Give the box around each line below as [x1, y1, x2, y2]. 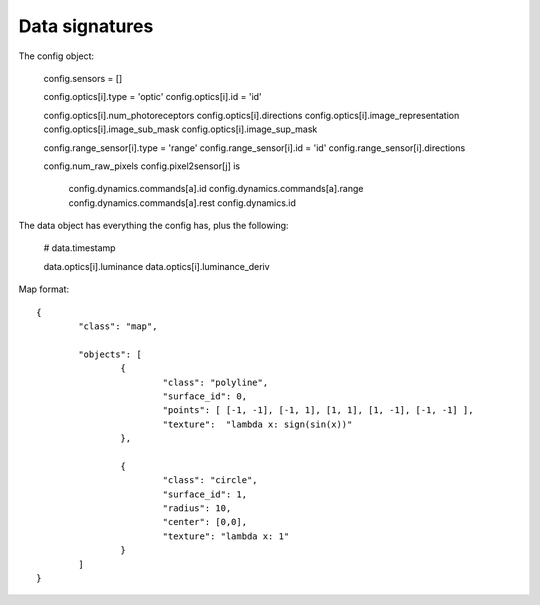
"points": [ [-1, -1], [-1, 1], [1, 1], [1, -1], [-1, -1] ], [162, 405, 474, 416]
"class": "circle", [162, 475, 259, 486]
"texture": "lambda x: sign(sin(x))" [162, 418, 353, 430]
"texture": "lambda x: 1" [162, 530, 290, 542]
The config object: [18, 50, 95, 62]
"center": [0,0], [162, 516, 248, 528]
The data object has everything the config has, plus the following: [18, 220, 289, 232]
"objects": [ [78, 348, 142, 360]
